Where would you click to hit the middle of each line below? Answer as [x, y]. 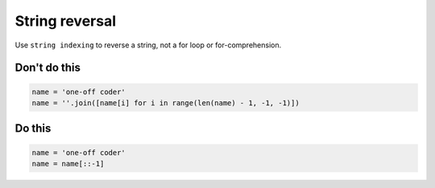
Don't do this [48, 68]
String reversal [66, 21]
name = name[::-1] [68, 163]
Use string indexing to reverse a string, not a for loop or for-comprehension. [148, 45]
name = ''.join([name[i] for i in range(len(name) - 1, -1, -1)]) [166, 103]
